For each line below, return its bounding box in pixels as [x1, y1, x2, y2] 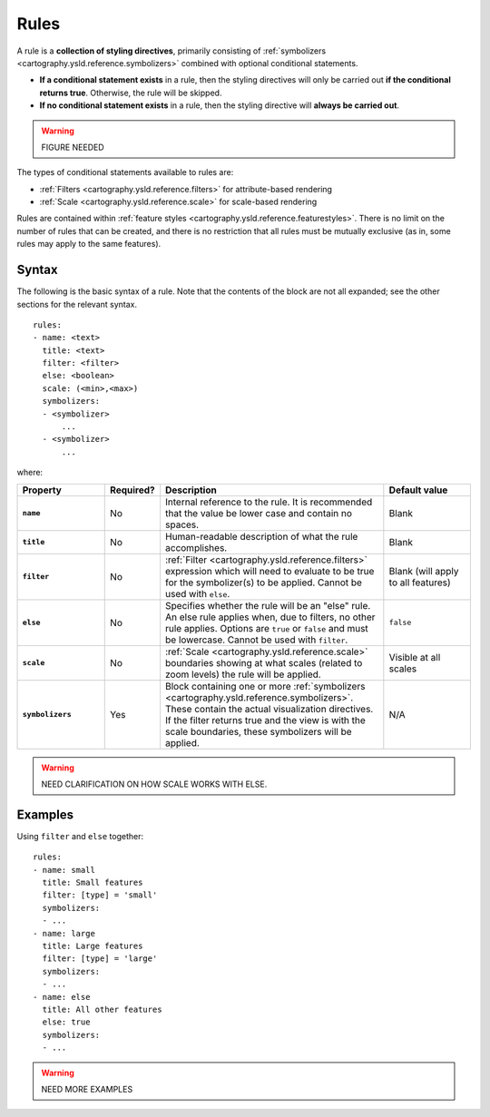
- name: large [33, 928, 95, 938]
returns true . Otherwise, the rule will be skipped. [39, 87, 222, 98]
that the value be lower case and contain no [164, 506, 353, 519]
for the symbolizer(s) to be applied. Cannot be [164, 576, 363, 589]
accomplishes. [164, 541, 228, 554]
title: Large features [42, 941, 143, 952]
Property [22, 484, 63, 496]
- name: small [33, 865, 95, 875]
